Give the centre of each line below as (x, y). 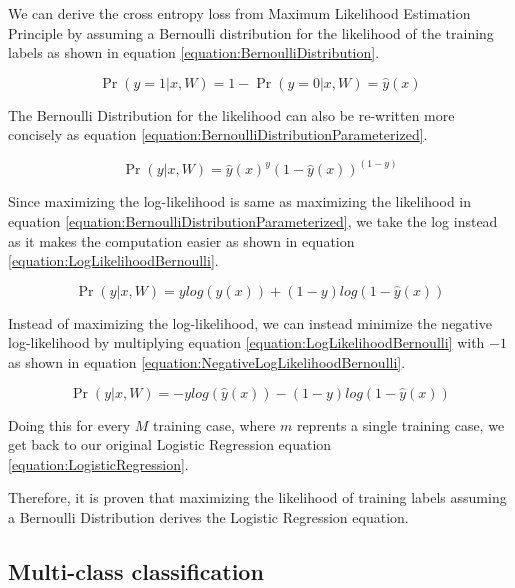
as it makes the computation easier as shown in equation (181, 240)
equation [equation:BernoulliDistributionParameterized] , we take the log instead (253, 221)
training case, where (214, 424)
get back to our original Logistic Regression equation (170, 444)
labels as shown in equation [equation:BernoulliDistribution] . (194, 52)
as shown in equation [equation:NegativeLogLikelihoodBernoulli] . (207, 361)
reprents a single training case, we (400, 424)
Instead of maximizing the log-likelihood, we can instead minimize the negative (250, 322)
